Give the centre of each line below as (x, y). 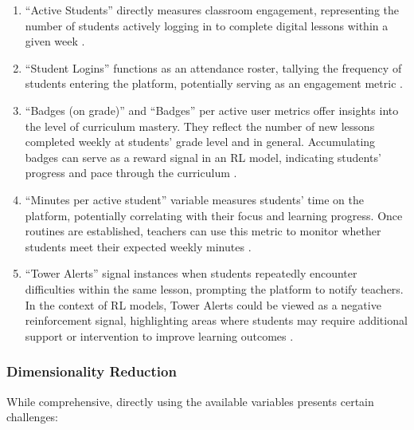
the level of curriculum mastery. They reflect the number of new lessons (200, 126)
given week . (55, 41)
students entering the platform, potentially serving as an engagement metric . (214, 83)
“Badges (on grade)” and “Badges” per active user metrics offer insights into (212, 110)
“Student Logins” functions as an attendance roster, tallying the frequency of (213, 67)
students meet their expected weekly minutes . (138, 246)
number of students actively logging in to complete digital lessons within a (207, 25)
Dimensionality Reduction (92, 371)
